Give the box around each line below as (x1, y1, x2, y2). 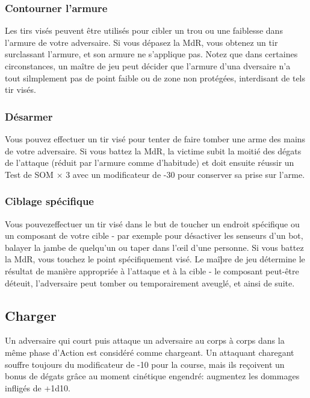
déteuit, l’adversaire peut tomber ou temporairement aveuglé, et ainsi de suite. (5, 276, 295, 289)
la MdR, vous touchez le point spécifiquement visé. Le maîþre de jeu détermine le (5, 253, 305, 265)
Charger (5, 306, 57, 324)
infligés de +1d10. (5, 381, 70, 394)
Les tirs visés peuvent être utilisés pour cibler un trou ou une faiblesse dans (5, 24, 283, 37)
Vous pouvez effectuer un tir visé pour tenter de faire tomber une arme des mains (5, 133, 306, 145)
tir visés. (5, 83, 36, 96)
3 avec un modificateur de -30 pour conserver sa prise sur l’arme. (66, 168, 305, 180)
